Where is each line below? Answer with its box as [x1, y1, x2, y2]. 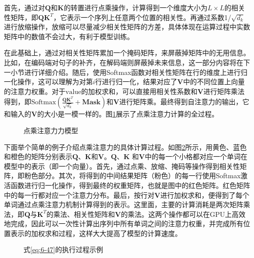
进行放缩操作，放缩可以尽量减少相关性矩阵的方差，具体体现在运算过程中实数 [4, 22, 250, 32]
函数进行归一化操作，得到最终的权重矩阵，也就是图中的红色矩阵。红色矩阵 [10, 180, 250, 190]
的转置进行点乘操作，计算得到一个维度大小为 [63, 2, 208, 12]
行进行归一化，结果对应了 [95, 76, 177, 87]
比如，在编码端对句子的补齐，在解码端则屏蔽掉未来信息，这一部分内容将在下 [4, 57, 250, 67]
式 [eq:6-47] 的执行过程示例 [23, 244, 103, 255]
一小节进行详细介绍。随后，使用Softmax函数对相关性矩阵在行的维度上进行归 [4, 67, 248, 77]
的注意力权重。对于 [4, 86, 65, 96]
